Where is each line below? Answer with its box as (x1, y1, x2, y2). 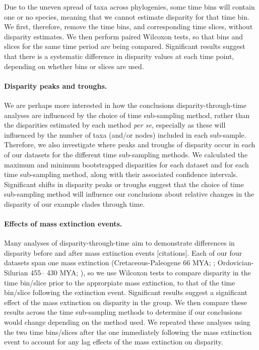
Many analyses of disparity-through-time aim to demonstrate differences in (4, 238, 235, 248)
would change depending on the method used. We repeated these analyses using (4, 317, 250, 327)
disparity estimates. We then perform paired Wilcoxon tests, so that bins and (4, 31, 243, 41)
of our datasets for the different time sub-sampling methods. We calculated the (4, 149, 248, 159)
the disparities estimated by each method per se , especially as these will (4, 120, 226, 130)
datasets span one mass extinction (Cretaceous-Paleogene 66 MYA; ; (4, 257, 216, 268)
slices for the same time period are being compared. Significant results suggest (4, 41, 245, 51)
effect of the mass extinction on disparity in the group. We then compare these (4, 297, 247, 307)
